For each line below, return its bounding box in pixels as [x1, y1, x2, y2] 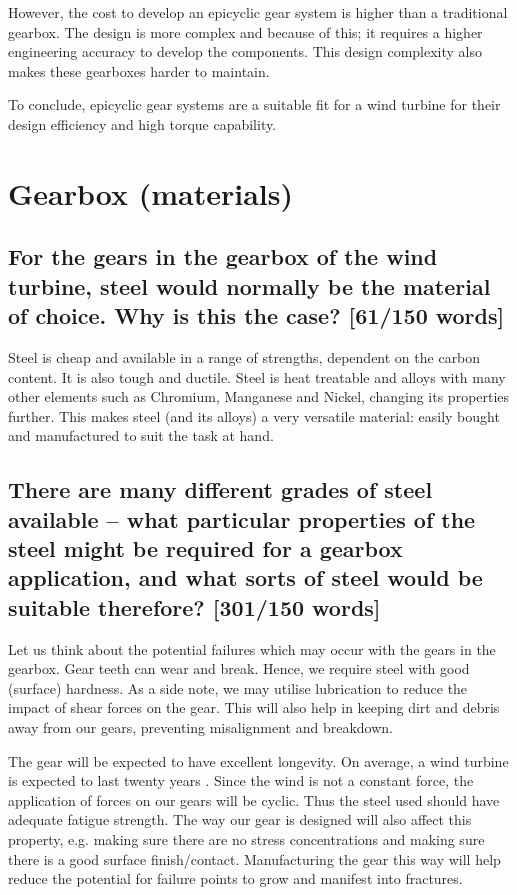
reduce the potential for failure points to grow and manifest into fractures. [8, 868, 463, 889]
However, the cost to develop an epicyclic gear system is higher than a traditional [8, 2, 508, 22]
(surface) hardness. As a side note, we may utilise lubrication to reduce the [8, 677, 468, 698]
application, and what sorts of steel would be [8, 562, 483, 593]
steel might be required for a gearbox [8, 533, 403, 564]
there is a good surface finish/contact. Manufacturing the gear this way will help [8, 848, 501, 869]
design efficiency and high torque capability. [8, 113, 277, 134]
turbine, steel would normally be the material [8, 270, 491, 301]
